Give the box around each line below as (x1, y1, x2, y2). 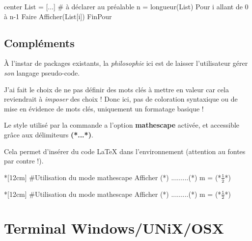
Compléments (4, 35, 75, 50)
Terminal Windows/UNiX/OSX (4, 217, 224, 238)
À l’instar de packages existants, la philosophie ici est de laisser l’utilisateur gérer (4, 58, 248, 68)
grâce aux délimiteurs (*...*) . (4, 129, 93, 139)
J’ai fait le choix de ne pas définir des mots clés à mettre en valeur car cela (4, 84, 229, 94)
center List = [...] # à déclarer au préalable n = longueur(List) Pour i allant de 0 (4, 1, 249, 11)
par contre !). (4, 156, 44, 166)
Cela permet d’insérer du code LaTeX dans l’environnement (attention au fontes (4, 146, 246, 156)
